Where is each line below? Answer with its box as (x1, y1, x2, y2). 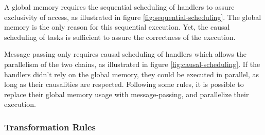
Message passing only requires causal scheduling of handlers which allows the (4, 49, 246, 59)
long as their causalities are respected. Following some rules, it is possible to (4, 79, 244, 89)
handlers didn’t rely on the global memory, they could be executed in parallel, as (4, 69, 259, 79)
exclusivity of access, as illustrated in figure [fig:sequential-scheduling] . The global (4, 11, 261, 22)
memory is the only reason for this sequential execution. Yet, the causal (4, 21, 230, 32)
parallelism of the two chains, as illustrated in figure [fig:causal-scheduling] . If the (4, 58, 260, 69)
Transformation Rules (4, 120, 96, 133)
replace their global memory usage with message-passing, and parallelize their (4, 88, 249, 99)
